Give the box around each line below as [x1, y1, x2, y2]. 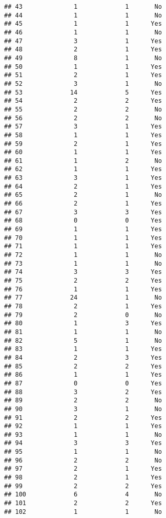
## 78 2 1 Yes [4, 302, 162, 310]
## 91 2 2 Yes [4, 414, 162, 421]
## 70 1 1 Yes [4, 234, 162, 242]
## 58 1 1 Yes [4, 131, 162, 139]
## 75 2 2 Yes [4, 277, 162, 284]
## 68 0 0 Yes [4, 217, 162, 225]
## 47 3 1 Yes [4, 37, 162, 45]
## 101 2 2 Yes [4, 499, 162, 507]
